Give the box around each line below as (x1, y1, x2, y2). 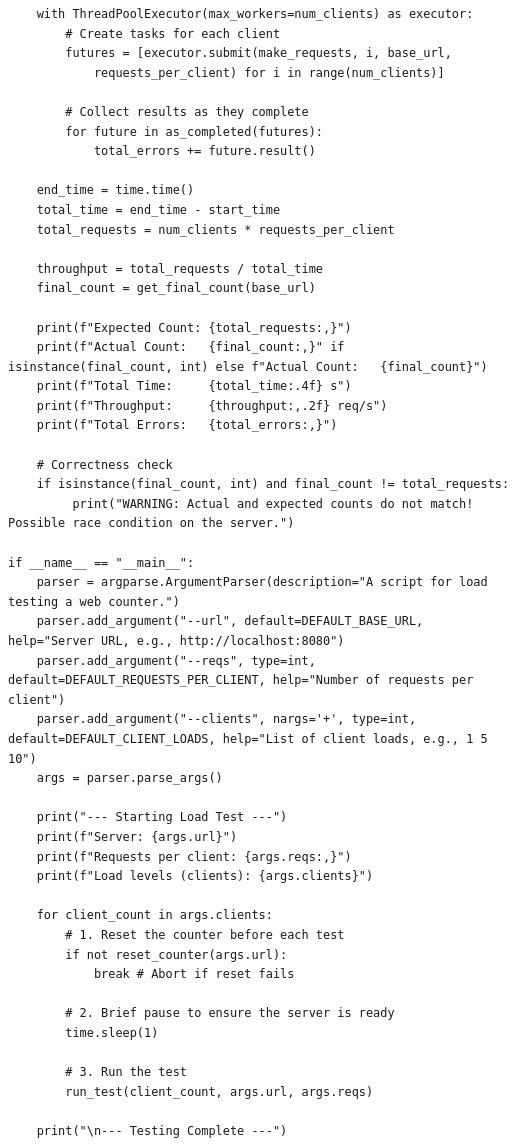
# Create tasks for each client (65, 26, 281, 41)
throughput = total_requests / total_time (36, 261, 323, 276)
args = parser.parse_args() (36, 771, 223, 786)
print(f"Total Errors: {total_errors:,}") (36, 418, 338, 433)
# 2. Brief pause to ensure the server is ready (65, 1006, 395, 1021)
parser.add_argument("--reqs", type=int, (36, 653, 316, 668)
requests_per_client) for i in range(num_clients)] (93, 65, 445, 80)
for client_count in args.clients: (36, 908, 273, 923)
